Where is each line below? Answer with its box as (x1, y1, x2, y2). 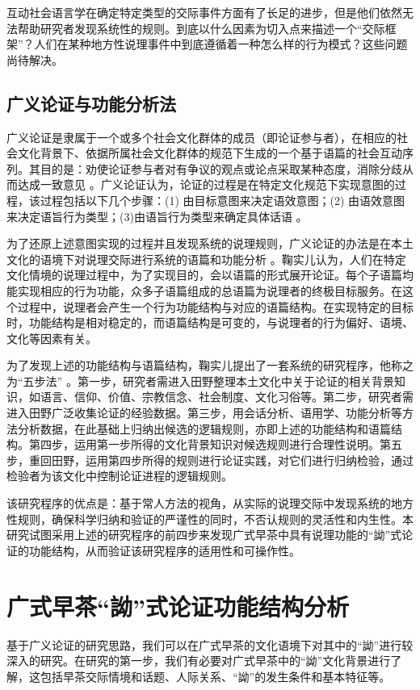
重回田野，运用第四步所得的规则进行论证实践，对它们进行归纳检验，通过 (28, 451, 414, 468)
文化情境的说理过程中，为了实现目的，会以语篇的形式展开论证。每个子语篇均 (6, 266, 414, 283)
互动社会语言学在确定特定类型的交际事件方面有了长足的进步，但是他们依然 (6, 4, 402, 20)
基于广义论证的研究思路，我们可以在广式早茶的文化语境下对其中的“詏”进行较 (6, 636, 414, 653)
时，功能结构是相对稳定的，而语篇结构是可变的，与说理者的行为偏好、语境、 (6, 314, 414, 331)
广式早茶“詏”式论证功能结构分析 (6, 589, 349, 622)
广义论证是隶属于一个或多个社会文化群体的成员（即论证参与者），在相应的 (6, 128, 397, 145)
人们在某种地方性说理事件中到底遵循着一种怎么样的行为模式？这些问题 (34, 36, 408, 52)
